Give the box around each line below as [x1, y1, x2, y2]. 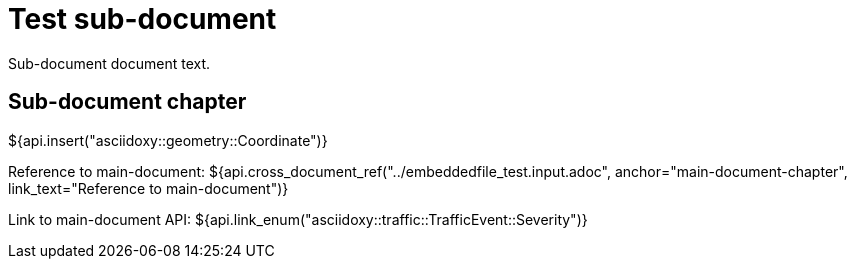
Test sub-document [8, 2, 277, 36]
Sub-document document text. [8, 54, 211, 72]
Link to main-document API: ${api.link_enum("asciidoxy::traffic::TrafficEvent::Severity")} [8, 210, 588, 228]
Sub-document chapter [8, 89, 247, 115]
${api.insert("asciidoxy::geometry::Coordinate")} [8, 131, 328, 149]
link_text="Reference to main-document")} [8, 179, 289, 197]
